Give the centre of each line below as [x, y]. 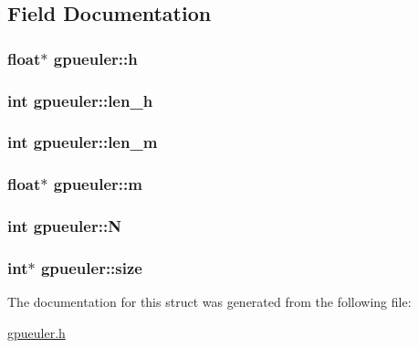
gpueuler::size [91, 267]
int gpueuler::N [64, 226]
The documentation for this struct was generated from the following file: [209, 302]
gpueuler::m [98, 184]
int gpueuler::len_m [83, 142]
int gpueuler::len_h [80, 100]
